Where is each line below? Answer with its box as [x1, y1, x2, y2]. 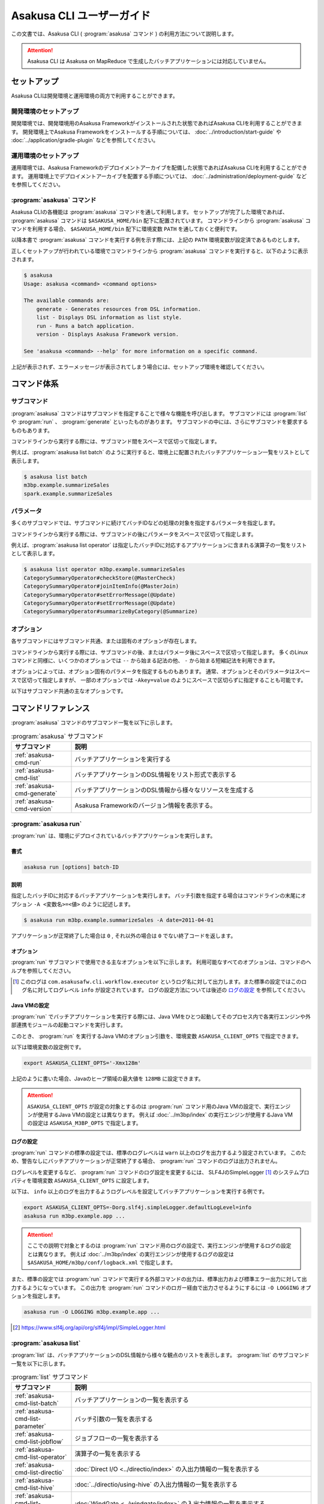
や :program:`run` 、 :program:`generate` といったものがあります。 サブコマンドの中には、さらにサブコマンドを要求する [11, 418, 308, 425]
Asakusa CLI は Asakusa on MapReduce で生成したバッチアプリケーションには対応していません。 [27, 58, 269, 65]
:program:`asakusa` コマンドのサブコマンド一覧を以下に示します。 [11, 719, 176, 726]
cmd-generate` [14, 789, 58, 797]
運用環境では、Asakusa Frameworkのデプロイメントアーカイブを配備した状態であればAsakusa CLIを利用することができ [11, 164, 307, 171]
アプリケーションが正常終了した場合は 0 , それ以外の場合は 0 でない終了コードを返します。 [11, 932, 236, 939]
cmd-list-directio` [14, 1469, 64, 1477]
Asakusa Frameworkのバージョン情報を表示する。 [74, 801, 217, 809]
